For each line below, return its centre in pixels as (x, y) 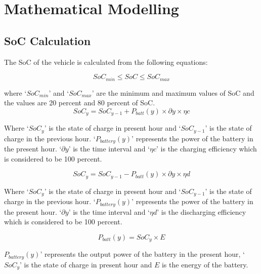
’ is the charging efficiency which (207, 149)
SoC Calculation (48, 40)
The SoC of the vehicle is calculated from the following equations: (106, 62)
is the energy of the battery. (205, 264)
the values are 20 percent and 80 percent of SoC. (80, 103)
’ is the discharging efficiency (202, 211)
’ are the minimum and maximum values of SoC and (173, 92)
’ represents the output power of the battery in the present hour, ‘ (142, 254)
